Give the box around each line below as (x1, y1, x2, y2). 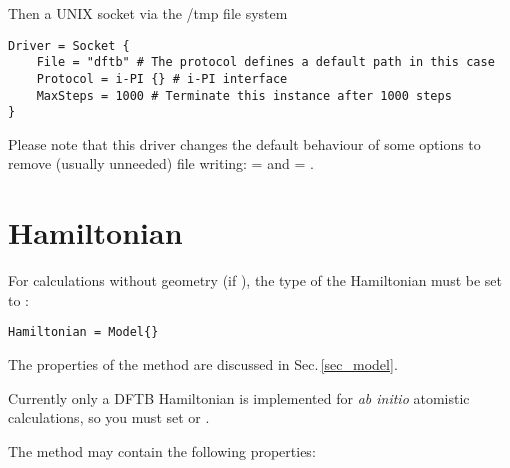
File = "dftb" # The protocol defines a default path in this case (36, 55, 495, 70)
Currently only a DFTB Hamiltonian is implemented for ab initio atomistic (8, 387, 470, 408)
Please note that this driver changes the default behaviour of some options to (8, 133, 481, 154)
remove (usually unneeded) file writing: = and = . (8, 153, 314, 174)
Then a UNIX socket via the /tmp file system (8, 3, 288, 23)
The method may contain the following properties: (8, 440, 316, 461)
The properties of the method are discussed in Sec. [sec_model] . (8, 354, 398, 375)
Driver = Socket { (8, 38, 130, 53)
